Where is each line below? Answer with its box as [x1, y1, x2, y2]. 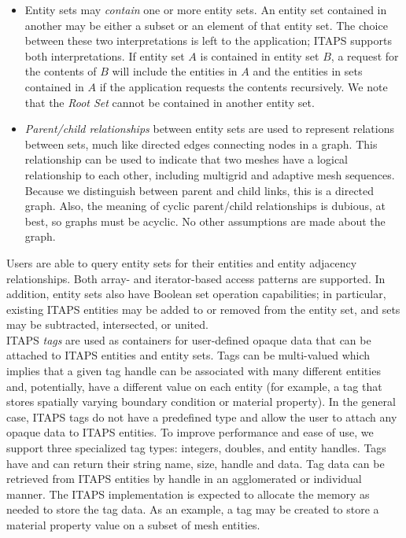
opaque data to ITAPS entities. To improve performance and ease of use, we [6, 424, 374, 440]
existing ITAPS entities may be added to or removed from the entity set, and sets [6, 300, 400, 317]
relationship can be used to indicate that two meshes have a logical [24, 151, 348, 168]
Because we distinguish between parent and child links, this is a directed [24, 182, 375, 198]
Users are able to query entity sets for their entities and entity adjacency [6, 254, 357, 271]
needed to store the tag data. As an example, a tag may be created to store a [6, 501, 379, 518]
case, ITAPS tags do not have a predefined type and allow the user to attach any [6, 408, 397, 425]
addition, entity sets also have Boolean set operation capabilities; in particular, [6, 286, 386, 302]
